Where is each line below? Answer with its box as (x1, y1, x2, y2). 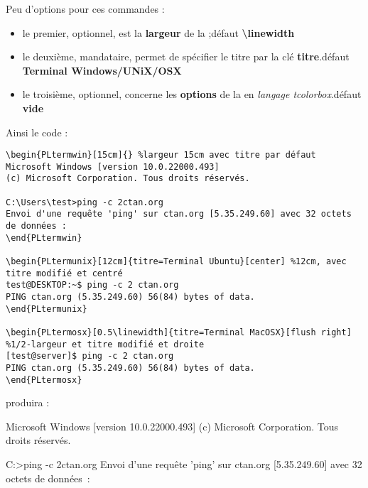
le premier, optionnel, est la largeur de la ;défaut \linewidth (22, 25, 295, 40)
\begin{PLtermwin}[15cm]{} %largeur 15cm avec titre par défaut (6, 150, 316, 161)
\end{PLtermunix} (6, 303, 87, 314)
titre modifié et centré (6, 268, 123, 278)
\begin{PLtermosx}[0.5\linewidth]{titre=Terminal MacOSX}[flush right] (6, 327, 352, 337)
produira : (6, 395, 50, 410)
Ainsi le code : (6, 124, 68, 139)
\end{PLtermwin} (6, 232, 82, 243)
